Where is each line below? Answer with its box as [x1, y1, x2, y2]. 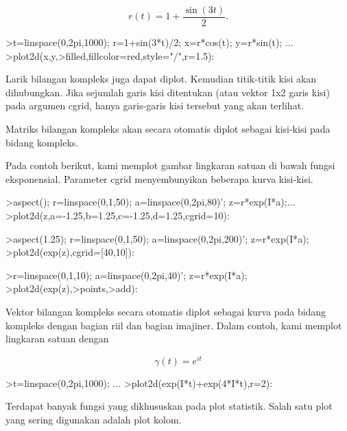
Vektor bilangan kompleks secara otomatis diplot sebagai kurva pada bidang [5, 304, 326, 318]
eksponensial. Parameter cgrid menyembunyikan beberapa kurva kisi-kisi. [5, 171, 313, 186]
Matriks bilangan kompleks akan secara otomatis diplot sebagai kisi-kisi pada [5, 122, 331, 136]
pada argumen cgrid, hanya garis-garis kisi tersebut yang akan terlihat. [5, 98, 304, 113]
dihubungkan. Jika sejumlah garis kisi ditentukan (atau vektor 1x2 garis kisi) [5, 85, 330, 99]
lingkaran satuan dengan [5, 331, 109, 346]
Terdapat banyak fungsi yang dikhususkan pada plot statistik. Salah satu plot [5, 399, 333, 413]
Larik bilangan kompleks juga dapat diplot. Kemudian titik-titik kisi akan [5, 71, 317, 86]
